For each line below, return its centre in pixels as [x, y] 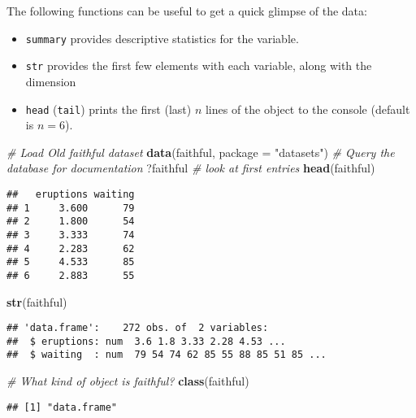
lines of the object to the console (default [308, 109]
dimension [51, 81]
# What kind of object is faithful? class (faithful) [128, 381]
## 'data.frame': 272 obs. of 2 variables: [138, 328]
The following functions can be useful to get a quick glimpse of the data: [187, 11]
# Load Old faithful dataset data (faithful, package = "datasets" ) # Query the [201, 152]
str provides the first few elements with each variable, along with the [199, 65]
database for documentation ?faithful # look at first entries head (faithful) [191, 168]
